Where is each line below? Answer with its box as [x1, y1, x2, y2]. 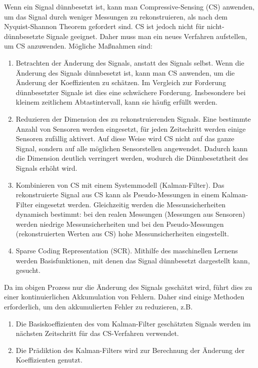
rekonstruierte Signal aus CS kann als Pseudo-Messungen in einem [15, 189, 219, 200]
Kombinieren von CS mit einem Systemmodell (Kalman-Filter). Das [15, 179, 224, 190]
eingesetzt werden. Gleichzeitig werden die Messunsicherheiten [35, 199, 225, 209]
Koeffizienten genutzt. [15, 354, 82, 365]
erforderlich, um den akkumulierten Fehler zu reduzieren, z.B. [4, 301, 193, 312]
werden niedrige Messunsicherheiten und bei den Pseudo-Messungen [15, 218, 224, 229]
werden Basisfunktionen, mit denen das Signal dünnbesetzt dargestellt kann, [15, 255, 250, 265]
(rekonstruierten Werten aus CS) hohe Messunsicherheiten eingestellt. [15, 228, 229, 239]
